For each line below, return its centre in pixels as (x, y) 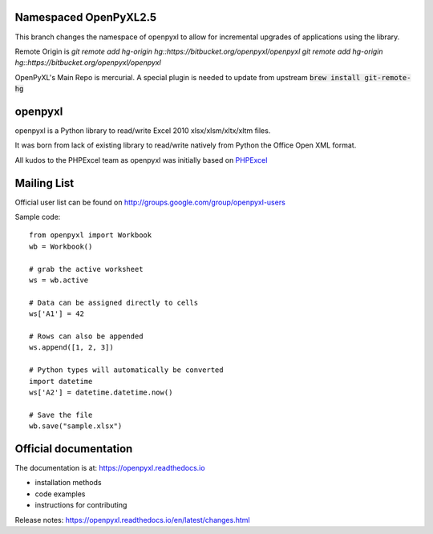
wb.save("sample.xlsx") (76, 426)
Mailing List (45, 183)
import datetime (61, 381)
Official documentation (74, 449)
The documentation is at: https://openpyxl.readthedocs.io (110, 468)
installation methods (68, 483)
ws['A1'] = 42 (57, 314)
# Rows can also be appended (86, 336)
